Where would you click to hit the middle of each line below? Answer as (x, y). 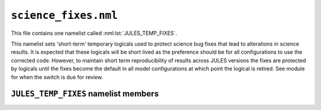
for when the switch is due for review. (57, 77)
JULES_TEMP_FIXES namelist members (85, 94)
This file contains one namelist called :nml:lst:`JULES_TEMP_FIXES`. (94, 33)
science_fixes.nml (64, 15)
